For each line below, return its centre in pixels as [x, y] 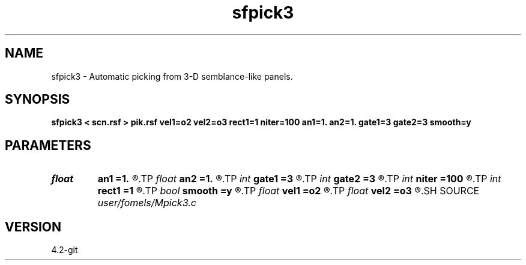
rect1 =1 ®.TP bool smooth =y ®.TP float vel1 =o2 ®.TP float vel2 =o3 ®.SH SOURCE [289, 191]
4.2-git [65, 250]
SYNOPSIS [38, 100]
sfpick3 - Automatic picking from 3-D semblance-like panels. [172, 76]
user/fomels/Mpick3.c [147, 203]
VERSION [33, 227]
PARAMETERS [48, 145]
